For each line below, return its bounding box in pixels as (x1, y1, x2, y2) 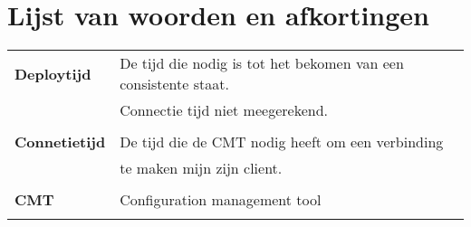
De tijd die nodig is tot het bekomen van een (120, 52, 404, 74)
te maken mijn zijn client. (120, 157, 283, 179)
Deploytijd (14, 62, 91, 84)
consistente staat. (120, 73, 229, 95)
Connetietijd (14, 131, 106, 153)
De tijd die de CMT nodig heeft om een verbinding (120, 131, 444, 153)
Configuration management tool (120, 189, 322, 211)
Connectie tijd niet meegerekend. (120, 99, 328, 121)
